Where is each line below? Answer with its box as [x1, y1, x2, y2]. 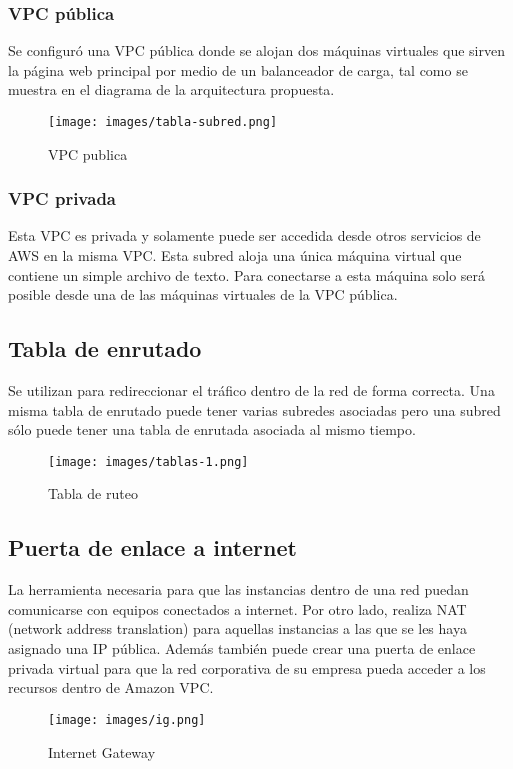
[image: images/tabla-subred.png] [48, 115, 278, 129]
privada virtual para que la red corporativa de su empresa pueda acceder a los [8, 657, 486, 678]
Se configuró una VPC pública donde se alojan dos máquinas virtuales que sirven [8, 40, 505, 61]
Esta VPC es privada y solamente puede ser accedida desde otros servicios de [8, 225, 481, 246]
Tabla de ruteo [48, 483, 138, 504]
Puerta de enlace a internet [8, 532, 297, 563]
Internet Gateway [48, 741, 156, 762]
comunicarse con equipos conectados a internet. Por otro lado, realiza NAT [8, 598, 467, 619]
